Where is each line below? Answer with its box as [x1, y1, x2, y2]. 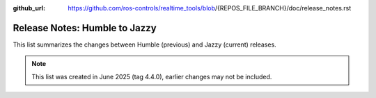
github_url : [13, 4, 45, 12]
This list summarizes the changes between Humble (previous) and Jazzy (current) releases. [13, 40, 276, 49]
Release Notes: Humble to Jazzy [13, 22, 157, 34]
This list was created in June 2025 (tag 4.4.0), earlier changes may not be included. [31, 72, 272, 81]
